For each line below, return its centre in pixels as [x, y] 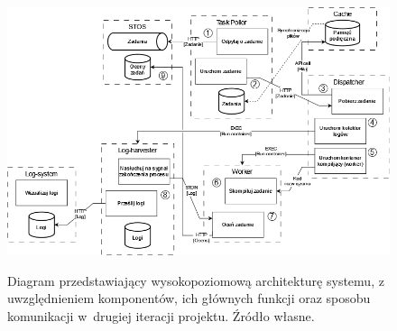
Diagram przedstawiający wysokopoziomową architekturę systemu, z [196, 280]
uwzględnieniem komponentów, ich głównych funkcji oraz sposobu [189, 298]
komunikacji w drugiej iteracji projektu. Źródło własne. [161, 316]
